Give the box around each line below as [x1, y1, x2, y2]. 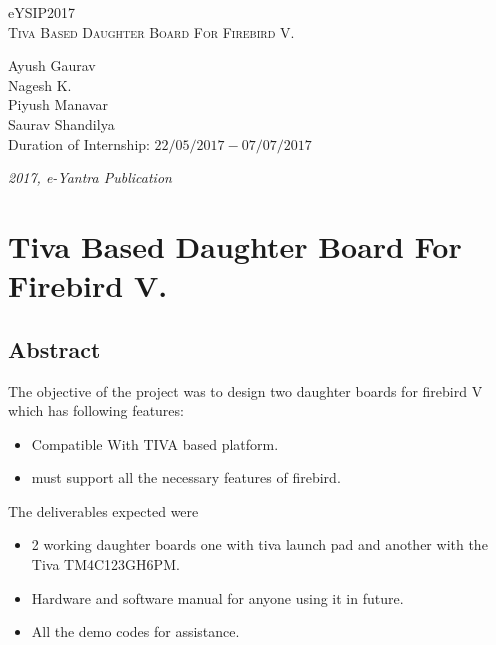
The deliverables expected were [8, 500, 199, 521]
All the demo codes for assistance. [31, 621, 240, 642]
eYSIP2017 [8, 2, 76, 22]
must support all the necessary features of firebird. [31, 467, 341, 488]
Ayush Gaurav [8, 55, 96, 76]
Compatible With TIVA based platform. [31, 433, 279, 454]
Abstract [8, 333, 101, 364]
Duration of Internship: [8, 133, 150, 154]
